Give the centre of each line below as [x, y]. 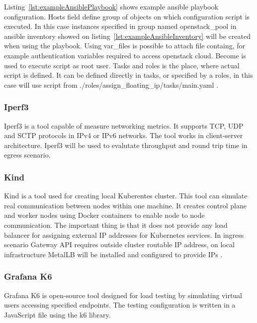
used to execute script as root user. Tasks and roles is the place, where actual [122, 65]
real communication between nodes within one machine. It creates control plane [125, 205]
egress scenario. [27, 155]
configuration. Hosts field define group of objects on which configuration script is [127, 16]
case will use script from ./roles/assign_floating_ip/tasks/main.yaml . [111, 84]
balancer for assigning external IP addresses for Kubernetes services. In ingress [124, 235]
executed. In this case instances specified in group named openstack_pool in [120, 26]
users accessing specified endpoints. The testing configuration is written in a [120, 305]
